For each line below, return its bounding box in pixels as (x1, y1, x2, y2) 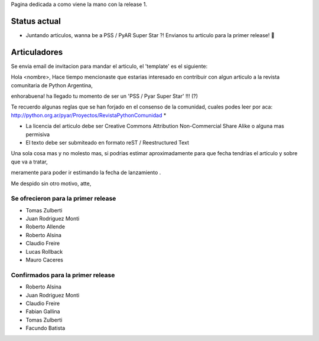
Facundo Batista (25, 324, 66, 332)
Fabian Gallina (25, 308, 60, 315)
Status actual (11, 16, 61, 26)
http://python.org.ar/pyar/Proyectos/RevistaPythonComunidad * (11, 112, 167, 119)
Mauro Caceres (25, 256, 63, 263)
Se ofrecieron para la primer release (11, 195, 116, 203)
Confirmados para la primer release (11, 271, 115, 279)
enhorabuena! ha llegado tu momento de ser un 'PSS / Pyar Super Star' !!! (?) (11, 92, 198, 100)
